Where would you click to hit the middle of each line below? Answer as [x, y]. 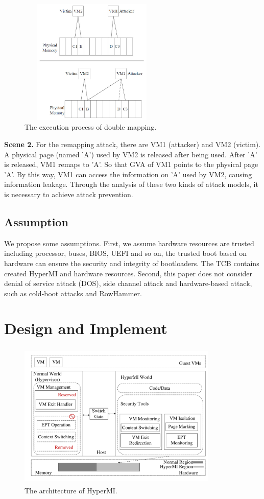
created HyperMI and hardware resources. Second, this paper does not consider [128, 273]
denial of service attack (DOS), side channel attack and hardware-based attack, [128, 283]
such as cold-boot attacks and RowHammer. [73, 293]
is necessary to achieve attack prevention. [69, 194]
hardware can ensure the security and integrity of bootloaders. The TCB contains [132, 263]
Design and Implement [86, 328]
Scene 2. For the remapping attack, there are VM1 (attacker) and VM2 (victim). [133, 144]
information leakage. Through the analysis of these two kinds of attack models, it [131, 184]
